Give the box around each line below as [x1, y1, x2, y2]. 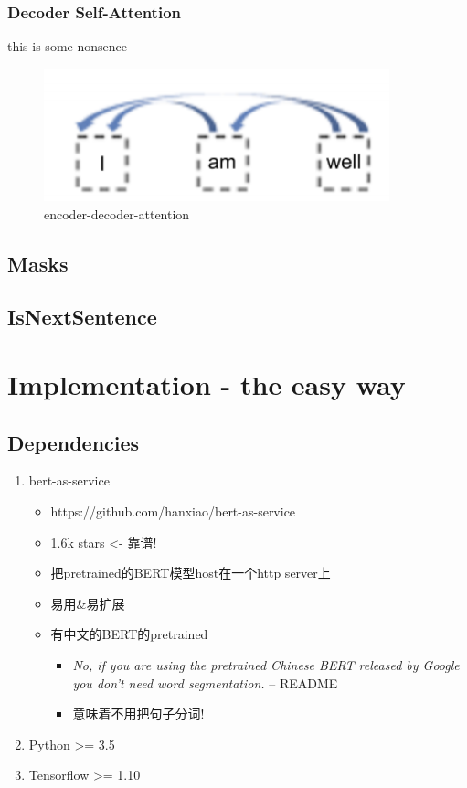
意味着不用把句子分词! [72, 704, 205, 723]
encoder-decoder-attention [44, 204, 190, 223]
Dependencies [7, 428, 140, 456]
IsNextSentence [7, 303, 157, 331]
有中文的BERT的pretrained [50, 624, 208, 644]
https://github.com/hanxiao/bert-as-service [50, 501, 296, 520]
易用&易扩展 [50, 593, 125, 612]
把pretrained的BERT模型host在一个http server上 [50, 563, 331, 582]
